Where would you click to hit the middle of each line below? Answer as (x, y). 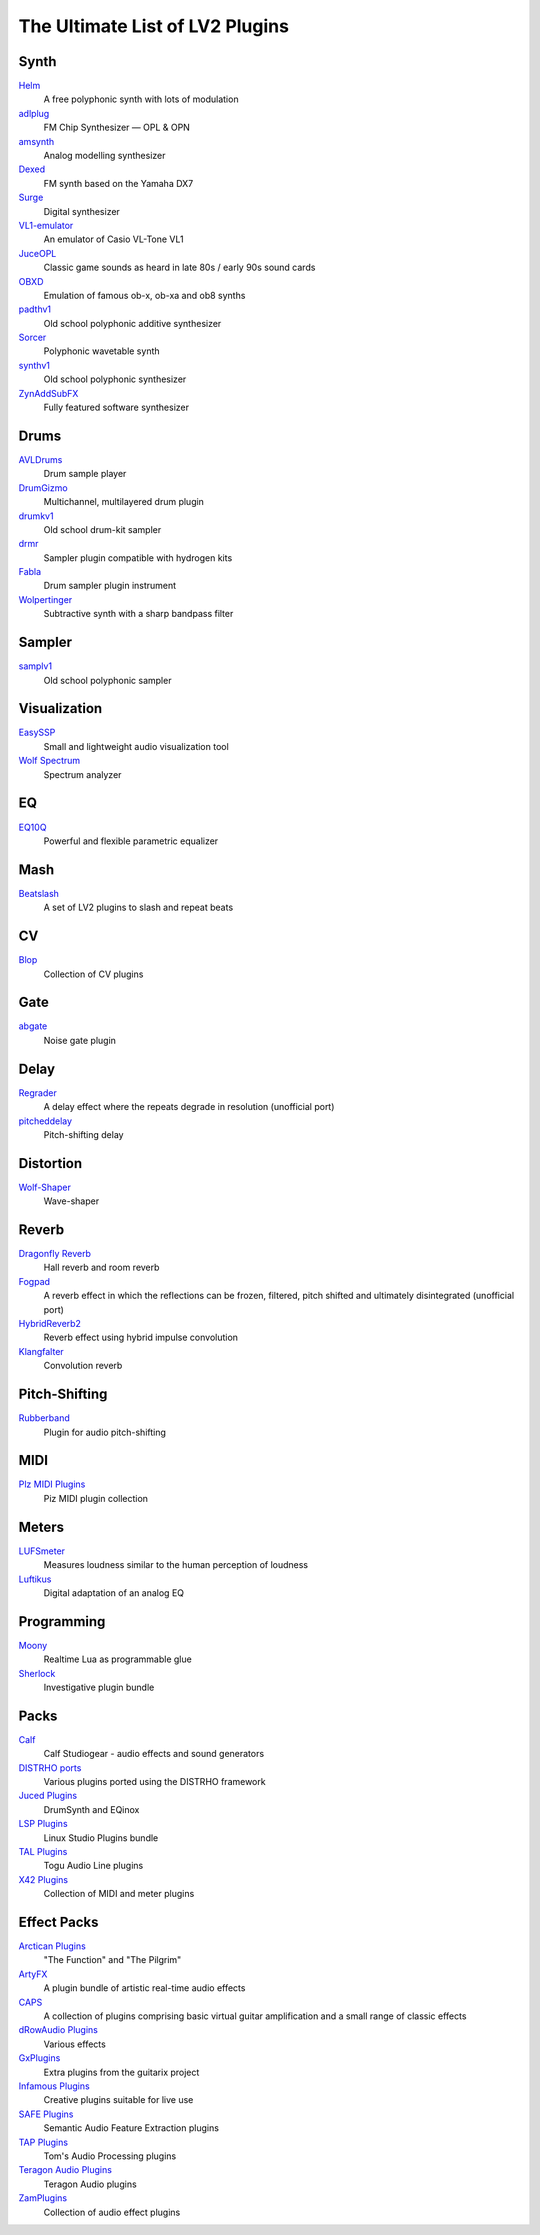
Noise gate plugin (80, 1040)
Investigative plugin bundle (99, 1687)
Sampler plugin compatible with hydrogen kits (138, 557)
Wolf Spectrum (49, 761)
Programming (62, 1621)
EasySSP (37, 732)
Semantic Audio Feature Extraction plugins (131, 2128)
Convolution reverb (83, 1366)
